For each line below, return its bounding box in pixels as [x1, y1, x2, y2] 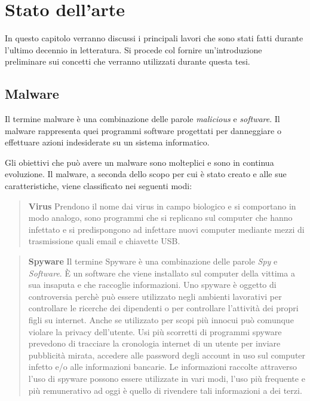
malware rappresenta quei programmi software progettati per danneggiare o [5, 124, 281, 136]
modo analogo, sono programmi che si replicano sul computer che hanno [28, 211, 293, 224]
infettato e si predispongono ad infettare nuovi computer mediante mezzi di [28, 223, 305, 235]
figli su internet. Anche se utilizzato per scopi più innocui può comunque [28, 314, 294, 326]
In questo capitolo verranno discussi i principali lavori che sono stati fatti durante [5, 32, 303, 44]
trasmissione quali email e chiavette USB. [28, 235, 180, 247]
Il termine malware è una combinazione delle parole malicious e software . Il [5, 113, 280, 125]
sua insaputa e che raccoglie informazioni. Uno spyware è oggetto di [28, 278, 277, 291]
